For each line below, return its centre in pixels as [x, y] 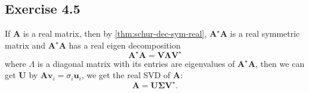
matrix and [25, 45]
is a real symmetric [265, 33]
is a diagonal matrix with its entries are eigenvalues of [136, 63]
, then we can [280, 63]
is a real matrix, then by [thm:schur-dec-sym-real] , [115, 33]
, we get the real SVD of [126, 75]
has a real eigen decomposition [125, 45]
